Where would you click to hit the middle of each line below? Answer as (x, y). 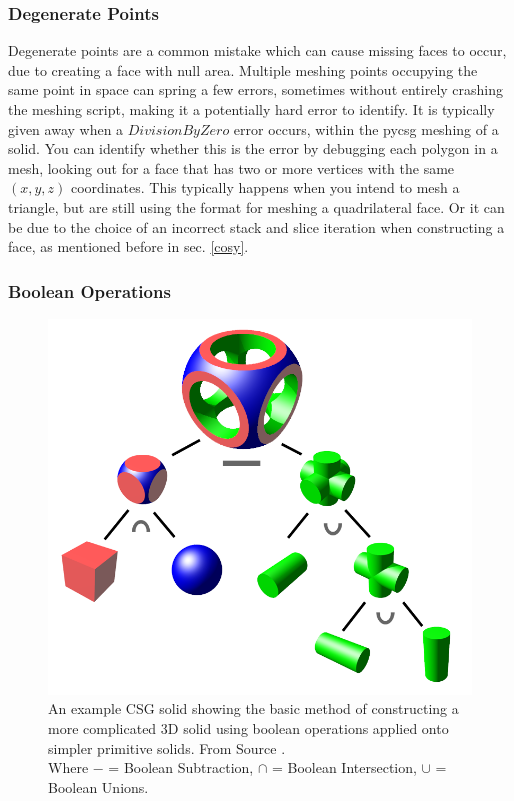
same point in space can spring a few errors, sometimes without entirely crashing (256, 89)
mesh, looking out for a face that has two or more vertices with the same (231, 167)
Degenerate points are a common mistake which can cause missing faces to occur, (257, 50)
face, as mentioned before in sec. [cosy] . (128, 246)
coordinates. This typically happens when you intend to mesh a (265, 187)
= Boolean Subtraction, (181, 767)
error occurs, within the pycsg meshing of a (366, 128)
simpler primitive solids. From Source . (167, 747)
